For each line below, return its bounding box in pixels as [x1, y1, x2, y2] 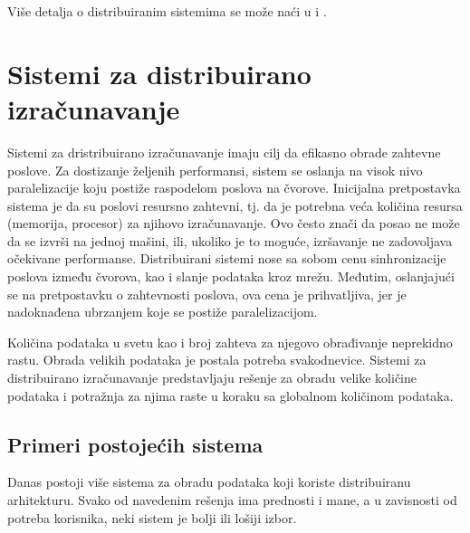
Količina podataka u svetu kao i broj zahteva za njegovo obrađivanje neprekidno [7, 332, 453, 351]
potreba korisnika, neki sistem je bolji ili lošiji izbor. [7, 508, 297, 527]
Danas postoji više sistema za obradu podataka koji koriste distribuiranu [7, 472, 411, 491]
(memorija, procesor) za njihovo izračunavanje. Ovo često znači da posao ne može [7, 214, 460, 233]
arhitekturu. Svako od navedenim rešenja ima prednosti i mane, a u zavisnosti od [7, 490, 457, 509]
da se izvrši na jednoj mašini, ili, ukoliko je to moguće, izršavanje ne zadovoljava [7, 231, 453, 250]
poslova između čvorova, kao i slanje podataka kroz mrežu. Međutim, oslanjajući [7, 267, 455, 286]
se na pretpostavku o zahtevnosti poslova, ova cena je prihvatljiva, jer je [7, 284, 407, 303]
